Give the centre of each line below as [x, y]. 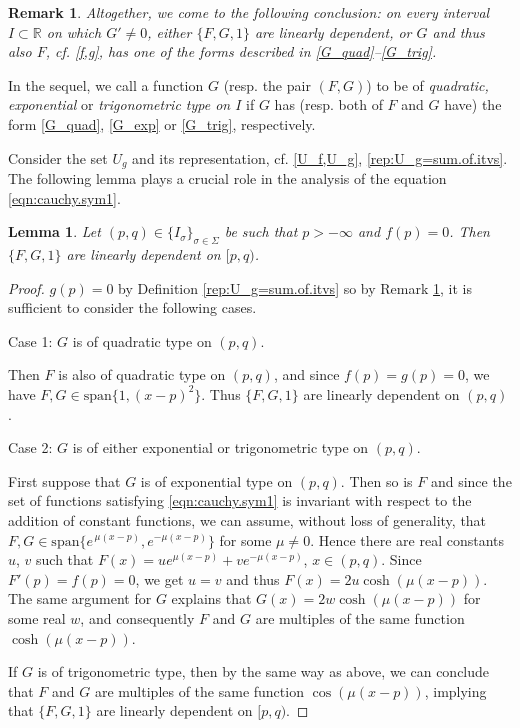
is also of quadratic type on [142, 374]
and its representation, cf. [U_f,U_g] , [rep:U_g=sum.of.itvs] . [320, 157]
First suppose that [64, 480]
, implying [455, 690]
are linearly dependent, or [333, 31]
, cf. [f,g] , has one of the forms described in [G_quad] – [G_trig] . [241, 51]
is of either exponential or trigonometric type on [220, 447]
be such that [261, 231]
